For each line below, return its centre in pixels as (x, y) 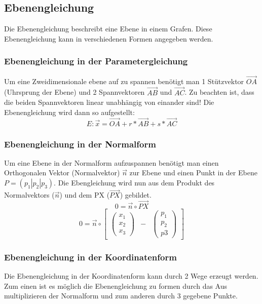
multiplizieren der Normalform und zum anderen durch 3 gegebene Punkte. (121, 296)
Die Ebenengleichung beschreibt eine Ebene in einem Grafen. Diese (108, 29)
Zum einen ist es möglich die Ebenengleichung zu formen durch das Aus (116, 286)
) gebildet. (136, 195)
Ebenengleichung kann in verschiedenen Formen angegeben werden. (109, 38)
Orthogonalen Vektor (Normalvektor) (62, 173)
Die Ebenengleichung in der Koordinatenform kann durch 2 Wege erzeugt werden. (131, 276)
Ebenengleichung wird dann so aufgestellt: (69, 112)
